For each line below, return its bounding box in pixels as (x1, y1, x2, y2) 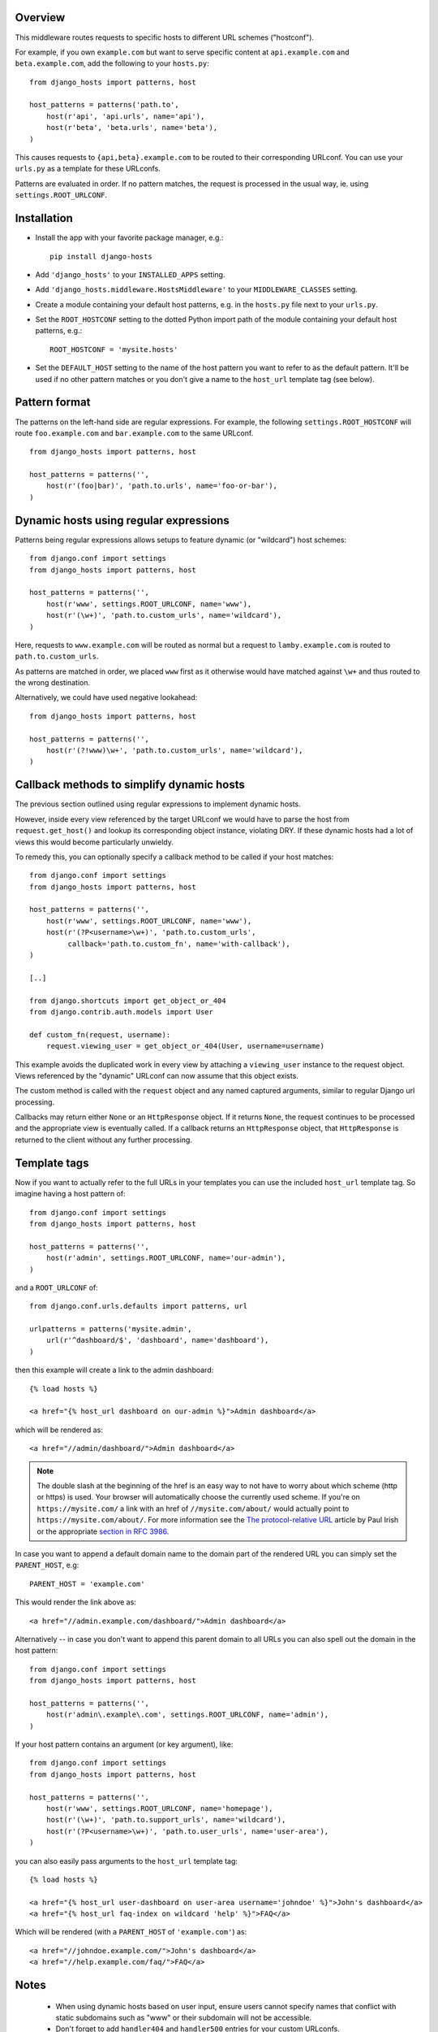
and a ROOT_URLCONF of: (15, 1283, 99, 1292)
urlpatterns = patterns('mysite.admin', (29, 1325, 192, 1334)
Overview (15, 11, 66, 24)
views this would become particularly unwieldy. (15, 837, 174, 847)
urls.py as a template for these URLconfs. (15, 163, 161, 174)
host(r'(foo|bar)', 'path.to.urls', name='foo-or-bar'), (45, 481, 277, 491)
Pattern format (15, 395, 91, 410)
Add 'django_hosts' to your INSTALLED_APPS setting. (35, 269, 225, 280)
